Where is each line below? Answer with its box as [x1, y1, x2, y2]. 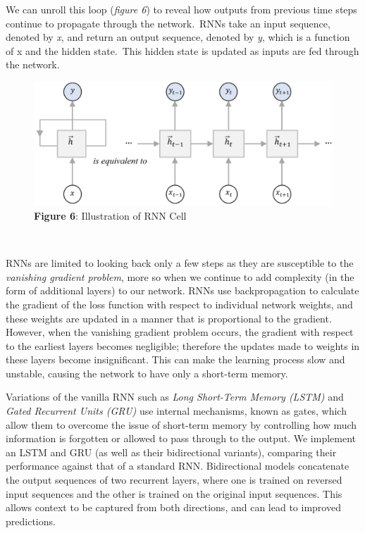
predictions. [6, 513, 56, 528]
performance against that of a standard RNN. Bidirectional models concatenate [6, 458, 349, 473]
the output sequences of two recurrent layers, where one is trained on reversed [6, 472, 342, 487]
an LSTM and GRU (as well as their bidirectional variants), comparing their [6, 444, 337, 459]
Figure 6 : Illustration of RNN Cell [34, 208, 187, 222]
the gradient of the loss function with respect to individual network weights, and [6, 296, 353, 311]
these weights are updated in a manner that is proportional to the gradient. [6, 311, 332, 325]
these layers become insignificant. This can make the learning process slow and [6, 352, 345, 367]
